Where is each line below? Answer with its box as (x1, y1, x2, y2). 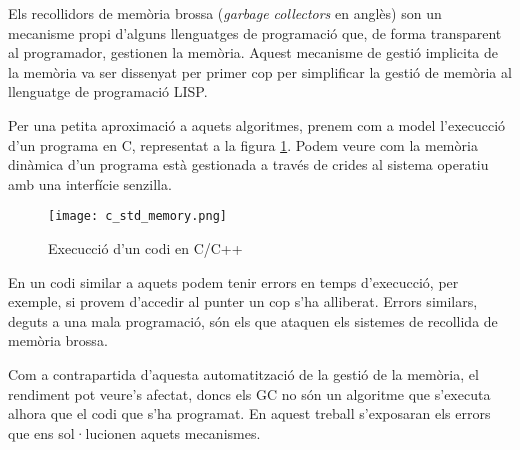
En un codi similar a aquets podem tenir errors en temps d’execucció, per (8, 271, 459, 292)
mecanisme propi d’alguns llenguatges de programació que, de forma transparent (8, 22, 502, 43)
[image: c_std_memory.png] (48, 209, 227, 224)
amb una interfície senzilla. (8, 173, 172, 194)
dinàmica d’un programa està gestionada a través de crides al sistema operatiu (8, 154, 489, 175)
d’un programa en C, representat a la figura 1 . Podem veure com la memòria (8, 134, 478, 155)
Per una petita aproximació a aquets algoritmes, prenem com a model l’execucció (8, 114, 506, 135)
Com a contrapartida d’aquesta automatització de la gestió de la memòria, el (8, 363, 479, 384)
